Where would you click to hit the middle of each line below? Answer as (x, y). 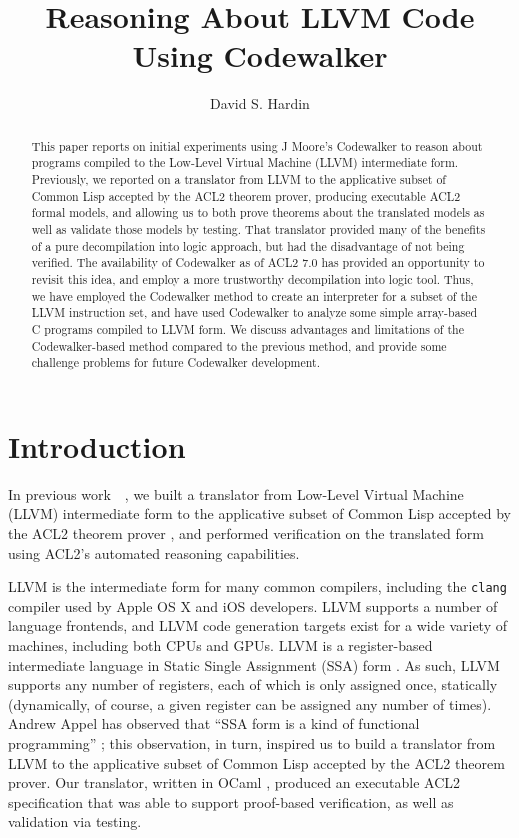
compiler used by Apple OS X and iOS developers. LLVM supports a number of (253, 605)
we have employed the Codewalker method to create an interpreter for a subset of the (254, 295)
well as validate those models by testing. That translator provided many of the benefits (258, 228)
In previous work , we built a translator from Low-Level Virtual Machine (236, 493)
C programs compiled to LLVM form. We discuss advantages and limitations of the (247, 328)
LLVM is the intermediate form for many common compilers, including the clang (257, 586)
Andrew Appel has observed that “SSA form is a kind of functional (214, 723)
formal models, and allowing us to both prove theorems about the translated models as (258, 212)
